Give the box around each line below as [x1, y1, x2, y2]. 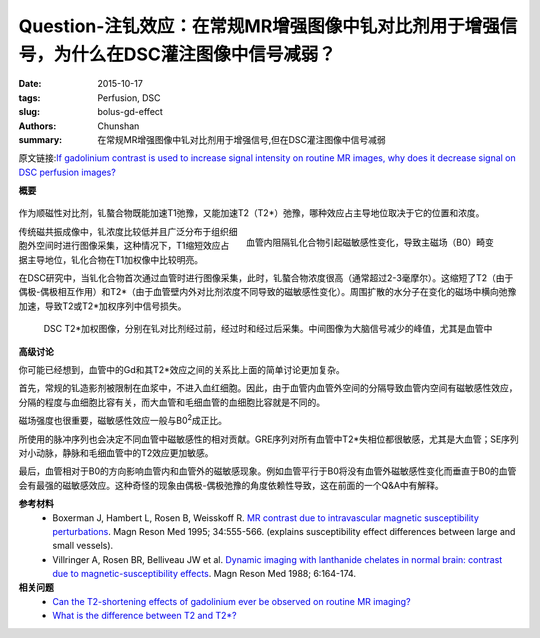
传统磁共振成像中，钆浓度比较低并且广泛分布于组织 [18, 225, 229, 237]
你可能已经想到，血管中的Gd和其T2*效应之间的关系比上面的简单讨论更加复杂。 [18, 363, 345, 375]
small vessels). [52, 540, 114, 552]
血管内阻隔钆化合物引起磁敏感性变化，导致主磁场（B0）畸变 [246, 236, 494, 248]
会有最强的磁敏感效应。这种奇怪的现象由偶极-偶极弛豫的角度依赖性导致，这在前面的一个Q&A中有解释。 [18, 479, 444, 491]
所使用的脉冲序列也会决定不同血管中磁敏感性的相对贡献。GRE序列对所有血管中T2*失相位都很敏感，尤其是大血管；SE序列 [18, 433, 519, 445]
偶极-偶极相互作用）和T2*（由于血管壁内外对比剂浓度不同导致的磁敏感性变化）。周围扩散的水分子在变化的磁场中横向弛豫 [18, 286, 517, 298]
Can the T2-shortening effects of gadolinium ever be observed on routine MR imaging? [52, 595, 411, 607]
